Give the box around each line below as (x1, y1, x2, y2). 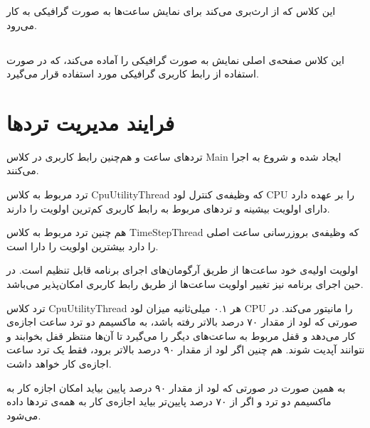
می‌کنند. (6, 163, 39, 178)
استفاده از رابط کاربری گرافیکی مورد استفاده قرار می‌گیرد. (6, 66, 259, 81)
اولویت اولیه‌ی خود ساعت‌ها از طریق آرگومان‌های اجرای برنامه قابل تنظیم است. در (6, 262, 359, 277)
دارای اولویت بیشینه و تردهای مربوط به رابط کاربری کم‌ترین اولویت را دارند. (6, 200, 330, 215)
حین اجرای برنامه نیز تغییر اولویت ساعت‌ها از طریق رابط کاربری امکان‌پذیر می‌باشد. (6, 277, 364, 291)
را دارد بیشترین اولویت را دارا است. (6, 238, 159, 253)
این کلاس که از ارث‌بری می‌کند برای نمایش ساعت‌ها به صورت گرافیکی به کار (6, 4, 336, 18)
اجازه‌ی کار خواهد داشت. (6, 356, 112, 371)
